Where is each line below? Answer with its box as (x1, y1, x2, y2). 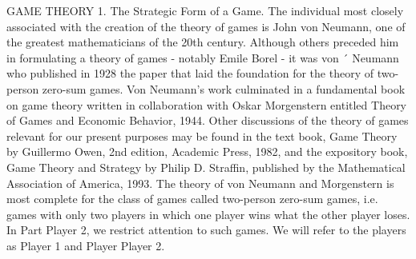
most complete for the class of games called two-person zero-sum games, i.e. (6, 190, 378, 207)
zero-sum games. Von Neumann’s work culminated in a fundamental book (42, 80, 406, 97)
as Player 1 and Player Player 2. (6, 237, 165, 253)
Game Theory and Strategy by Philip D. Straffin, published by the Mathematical (6, 158, 406, 175)
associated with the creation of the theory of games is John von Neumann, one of (6, 18, 406, 34)
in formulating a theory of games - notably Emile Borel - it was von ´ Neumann (6, 49, 399, 66)
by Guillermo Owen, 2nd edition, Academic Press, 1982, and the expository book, (6, 143, 408, 160)
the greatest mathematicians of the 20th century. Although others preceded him (6, 34, 399, 50)
